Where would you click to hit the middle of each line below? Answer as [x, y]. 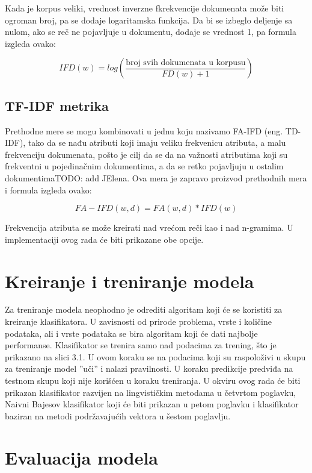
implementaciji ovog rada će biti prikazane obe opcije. [104, 239]
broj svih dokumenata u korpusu [186, 62]
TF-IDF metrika [57, 105]
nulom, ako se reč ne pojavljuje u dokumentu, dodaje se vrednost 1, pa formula [151, 32]
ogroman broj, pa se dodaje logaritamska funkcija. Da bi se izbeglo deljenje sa [149, 20]
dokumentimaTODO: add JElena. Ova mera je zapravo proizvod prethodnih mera [156, 177]
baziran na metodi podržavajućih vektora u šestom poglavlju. [118, 415]
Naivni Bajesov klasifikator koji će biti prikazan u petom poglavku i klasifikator [152, 404]
